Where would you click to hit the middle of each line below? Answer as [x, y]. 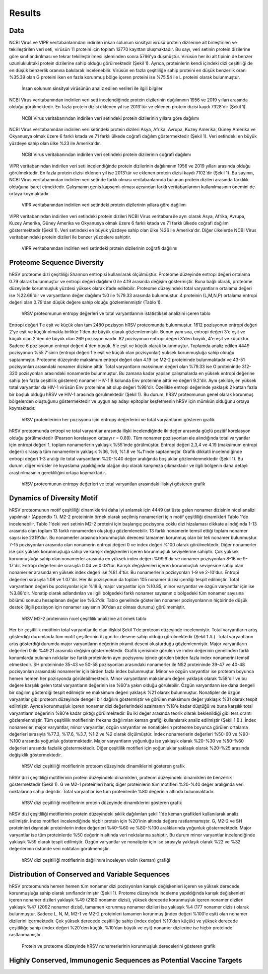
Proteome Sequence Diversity [57, 262]
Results [25, 13]
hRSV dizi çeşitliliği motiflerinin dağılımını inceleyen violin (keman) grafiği [96, 860]
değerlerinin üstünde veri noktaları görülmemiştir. [60, 849]
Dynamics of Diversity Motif [53, 498]
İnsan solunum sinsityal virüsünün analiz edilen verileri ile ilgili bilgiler [92, 88]
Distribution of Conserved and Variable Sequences [89, 874]
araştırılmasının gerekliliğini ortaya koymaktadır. [58, 472]
